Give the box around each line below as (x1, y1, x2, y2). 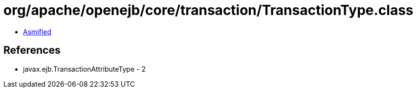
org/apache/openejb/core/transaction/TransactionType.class (3, 2, 414, 18)
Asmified (23, 27, 52, 36)
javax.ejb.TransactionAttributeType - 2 (23, 64, 146, 73)
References (3, 44, 61, 57)
